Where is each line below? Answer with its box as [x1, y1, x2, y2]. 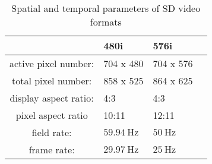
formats [90, 15, 122, 29]
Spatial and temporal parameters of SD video [11, 1, 201, 15]
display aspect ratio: [10, 91, 94, 105]
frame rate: [29, 143, 75, 156]
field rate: [31, 125, 72, 139]
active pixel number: [10, 56, 94, 70]
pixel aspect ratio [15, 108, 88, 122]
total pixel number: [11, 74, 92, 87]
